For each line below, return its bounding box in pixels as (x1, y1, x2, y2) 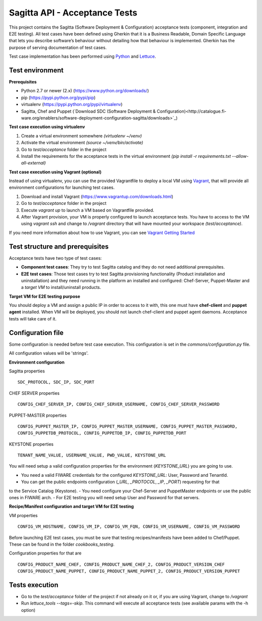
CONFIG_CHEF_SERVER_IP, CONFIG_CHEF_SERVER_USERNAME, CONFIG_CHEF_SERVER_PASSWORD (17, 402, 220, 407)
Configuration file (9, 328, 64, 337)
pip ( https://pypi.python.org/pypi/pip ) (21, 95, 96, 101)
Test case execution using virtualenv (9, 124, 85, 130)
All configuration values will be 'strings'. (9, 350, 89, 356)
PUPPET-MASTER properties (9, 412, 67, 418)
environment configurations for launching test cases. (9, 185, 115, 190)
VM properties (9, 512, 38, 518)
